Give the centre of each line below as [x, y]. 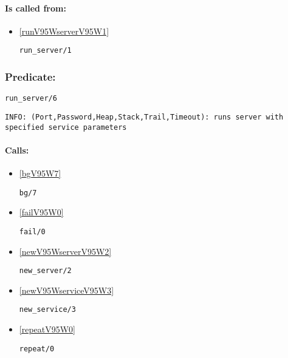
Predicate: [30, 76]
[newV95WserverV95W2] [65, 251]
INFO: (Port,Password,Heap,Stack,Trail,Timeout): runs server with [144, 117]
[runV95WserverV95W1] [64, 31]
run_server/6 [31, 99]
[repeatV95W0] [47, 329]
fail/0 [32, 231]
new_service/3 [47, 310]
